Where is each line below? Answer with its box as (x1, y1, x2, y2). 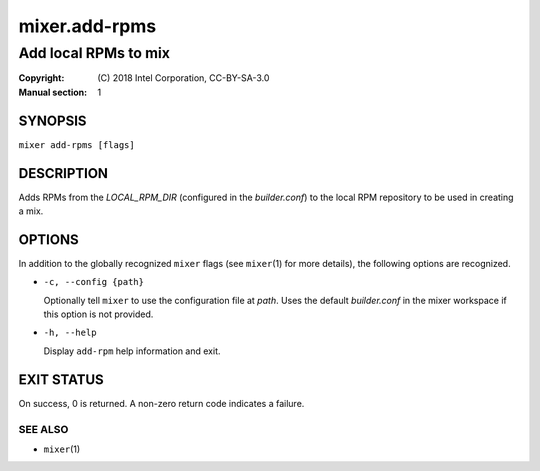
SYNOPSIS (18, 112, 87, 129)
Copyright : (18, 72, 65, 84)
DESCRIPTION (18, 165, 109, 182)
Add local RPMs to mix (18, 44, 170, 62)
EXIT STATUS (18, 371, 104, 388)
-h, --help (43, 327, 97, 339)
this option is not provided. (43, 308, 154, 320)
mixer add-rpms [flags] (18, 139, 135, 150)
